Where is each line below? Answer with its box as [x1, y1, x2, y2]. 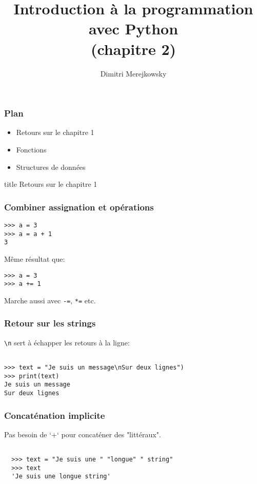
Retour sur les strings [4, 317, 96, 330]
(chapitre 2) [90, 38, 176, 59]
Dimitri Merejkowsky [100, 68, 167, 79]
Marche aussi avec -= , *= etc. [4, 295, 96, 305]
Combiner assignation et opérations [4, 200, 154, 213]
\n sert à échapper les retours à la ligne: [4, 337, 130, 347]
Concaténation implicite [4, 409, 105, 421]
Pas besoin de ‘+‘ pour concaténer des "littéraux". [4, 429, 161, 439]
